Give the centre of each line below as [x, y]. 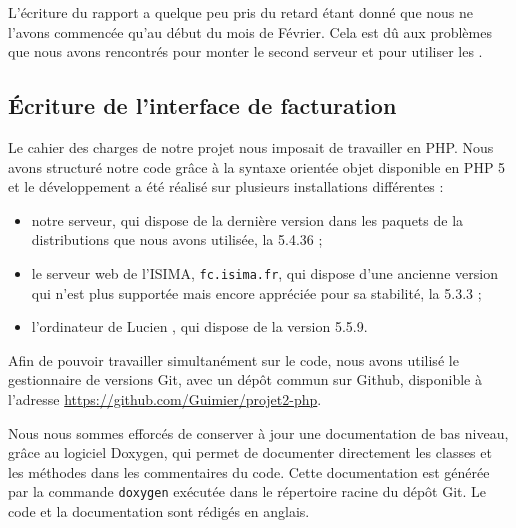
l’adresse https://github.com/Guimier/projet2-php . [165, 398]
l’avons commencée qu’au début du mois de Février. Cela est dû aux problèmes [250, 31]
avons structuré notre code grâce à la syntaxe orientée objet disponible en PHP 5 [257, 166]
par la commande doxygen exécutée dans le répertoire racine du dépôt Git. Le [247, 491]
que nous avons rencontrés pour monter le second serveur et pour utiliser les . [245, 51]
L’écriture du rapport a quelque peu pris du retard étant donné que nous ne [241, 12]
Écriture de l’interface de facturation [202, 105]
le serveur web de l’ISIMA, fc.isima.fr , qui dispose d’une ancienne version [264, 272]
